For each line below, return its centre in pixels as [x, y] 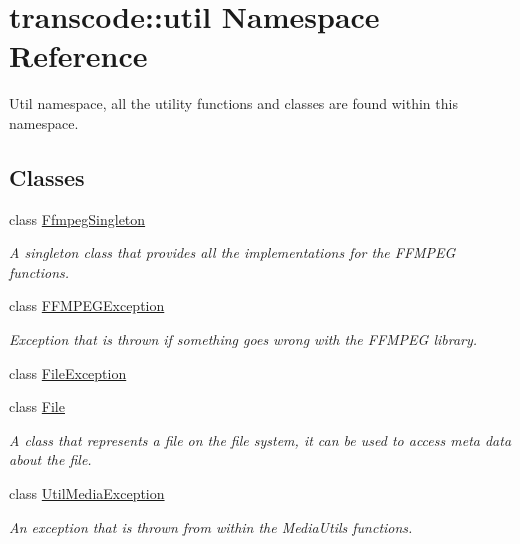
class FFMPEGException [87, 305]
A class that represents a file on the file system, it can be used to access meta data [260, 439]
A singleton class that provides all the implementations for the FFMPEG [232, 252]
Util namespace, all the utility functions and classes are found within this [233, 103]
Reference [78, 55]
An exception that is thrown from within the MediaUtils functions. [211, 526]
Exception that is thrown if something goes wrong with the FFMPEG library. [243, 339]
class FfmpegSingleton [77, 218]
